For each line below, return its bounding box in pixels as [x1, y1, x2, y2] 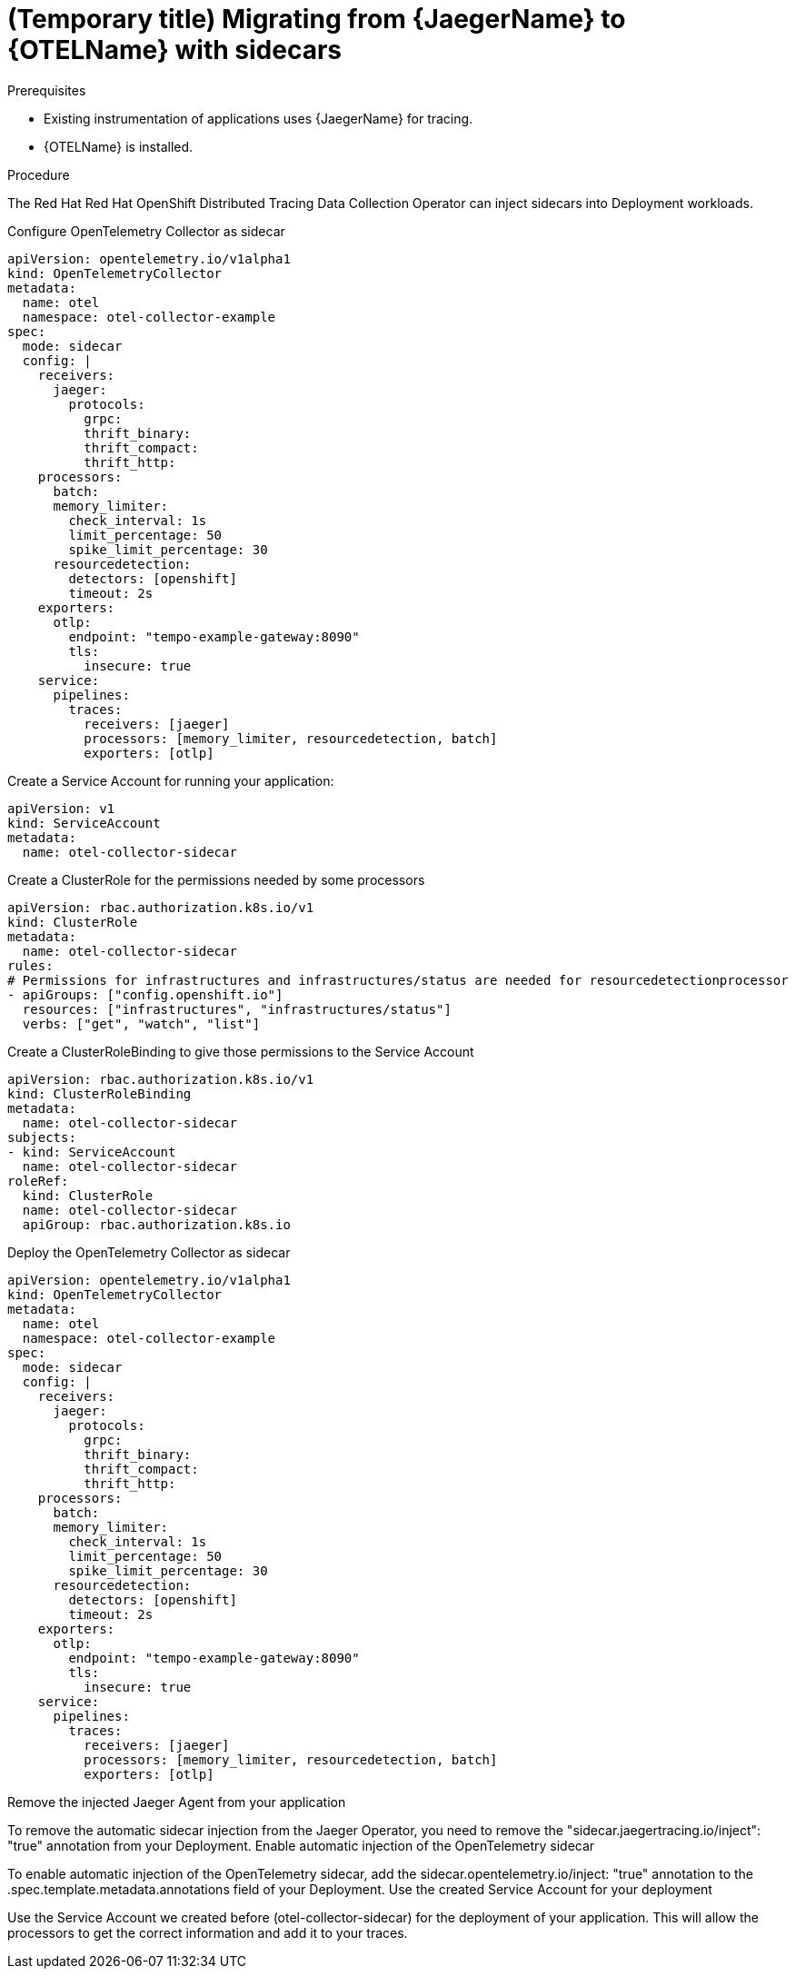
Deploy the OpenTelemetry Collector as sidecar [7, 1244, 291, 1260]
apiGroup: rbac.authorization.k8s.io [22, 1216, 291, 1232]
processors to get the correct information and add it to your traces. [7, 1924, 408, 1941]
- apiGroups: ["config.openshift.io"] [7, 987, 284, 1002]
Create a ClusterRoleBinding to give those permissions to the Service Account [7, 1043, 474, 1059]
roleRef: [7, 1173, 69, 1188]
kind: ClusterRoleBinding [7, 1086, 192, 1101]
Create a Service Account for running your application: [7, 772, 334, 789]
